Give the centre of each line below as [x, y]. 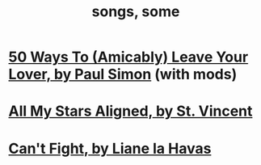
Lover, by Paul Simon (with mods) [123, 74]
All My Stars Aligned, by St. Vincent [130, 111]
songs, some [136, 12]
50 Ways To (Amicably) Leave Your [128, 57]
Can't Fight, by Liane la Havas [110, 148]
